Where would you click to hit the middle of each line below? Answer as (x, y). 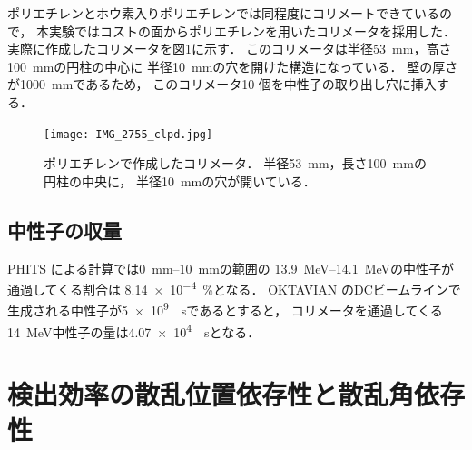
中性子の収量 (64, 230)
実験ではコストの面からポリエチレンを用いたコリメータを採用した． (253, 30)
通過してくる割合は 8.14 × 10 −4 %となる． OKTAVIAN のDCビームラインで (234, 288)
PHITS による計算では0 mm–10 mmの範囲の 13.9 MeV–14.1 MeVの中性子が (231, 268)
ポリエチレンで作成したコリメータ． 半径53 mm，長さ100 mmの (235, 163)
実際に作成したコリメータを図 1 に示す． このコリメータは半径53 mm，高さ (230, 49)
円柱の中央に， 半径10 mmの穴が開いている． (180, 180)
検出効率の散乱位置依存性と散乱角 (211, 394)
